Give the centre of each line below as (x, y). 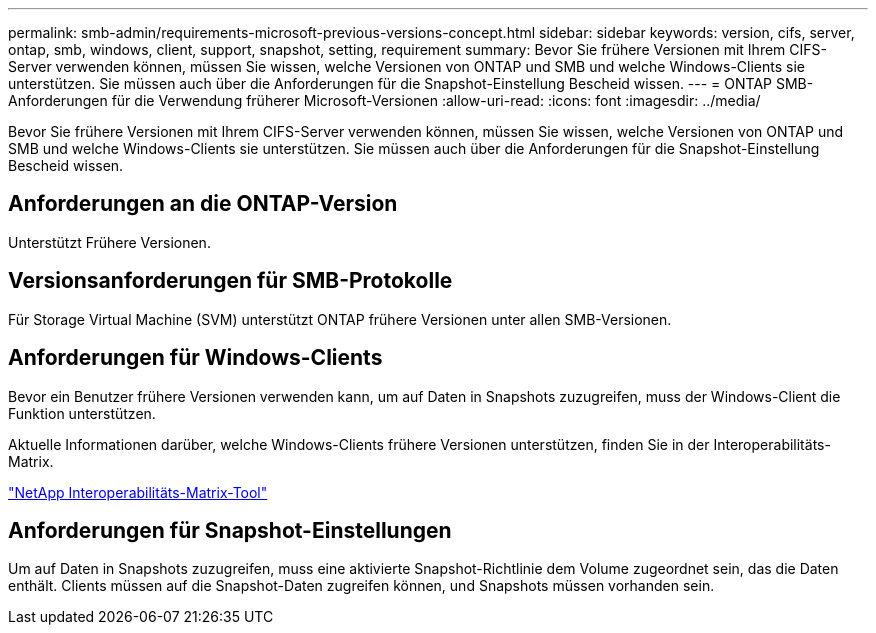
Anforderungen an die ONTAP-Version (203, 204)
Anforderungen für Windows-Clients (195, 358)
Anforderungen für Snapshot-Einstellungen (230, 530)
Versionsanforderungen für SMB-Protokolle (230, 281)
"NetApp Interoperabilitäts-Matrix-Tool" (138, 492)
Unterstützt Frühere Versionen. (109, 242)
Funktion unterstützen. (82, 413)
